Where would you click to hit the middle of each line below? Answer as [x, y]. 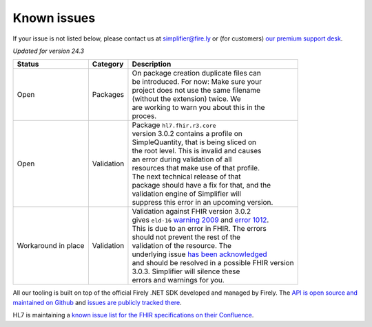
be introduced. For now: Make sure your [197, 82]
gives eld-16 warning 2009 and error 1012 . [200, 220]
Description [152, 64]
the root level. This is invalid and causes [197, 151]
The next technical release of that [186, 177]
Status [28, 64]
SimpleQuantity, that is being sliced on [194, 142]
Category [108, 64]
